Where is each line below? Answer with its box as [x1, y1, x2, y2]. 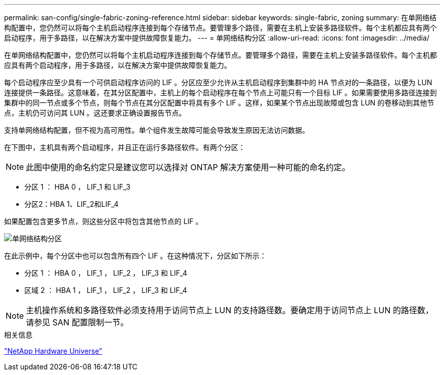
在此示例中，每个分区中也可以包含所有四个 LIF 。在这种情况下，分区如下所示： [4, 251, 267, 260]
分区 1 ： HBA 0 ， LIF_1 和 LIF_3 [24, 182, 131, 191]
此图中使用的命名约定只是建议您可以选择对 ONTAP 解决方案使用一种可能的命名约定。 [26, 162, 350, 172]
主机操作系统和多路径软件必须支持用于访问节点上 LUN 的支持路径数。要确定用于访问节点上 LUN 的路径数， [26, 305, 434, 315]
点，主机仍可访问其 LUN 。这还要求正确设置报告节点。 [4, 108, 186, 117]
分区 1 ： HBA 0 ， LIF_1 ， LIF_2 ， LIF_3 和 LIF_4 [24, 269, 188, 277]
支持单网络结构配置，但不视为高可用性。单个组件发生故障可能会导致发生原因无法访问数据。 [4, 126, 309, 134]
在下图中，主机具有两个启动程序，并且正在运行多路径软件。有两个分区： [4, 143, 245, 152]
